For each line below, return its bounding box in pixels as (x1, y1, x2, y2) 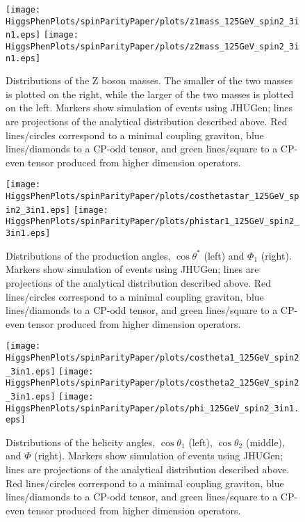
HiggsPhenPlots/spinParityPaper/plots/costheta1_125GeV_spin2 (6, 352, 299, 363)
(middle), (245, 434, 285, 449)
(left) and (204, 248, 245, 262)
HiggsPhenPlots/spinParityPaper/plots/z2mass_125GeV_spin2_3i (6, 41, 299, 52)
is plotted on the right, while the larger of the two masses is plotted (6, 86, 294, 101)
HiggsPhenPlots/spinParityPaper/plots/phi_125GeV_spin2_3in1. (6, 403, 299, 413)
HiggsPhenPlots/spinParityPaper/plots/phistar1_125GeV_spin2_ (6, 216, 299, 227)
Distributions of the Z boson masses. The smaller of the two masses (6, 73, 293, 88)
